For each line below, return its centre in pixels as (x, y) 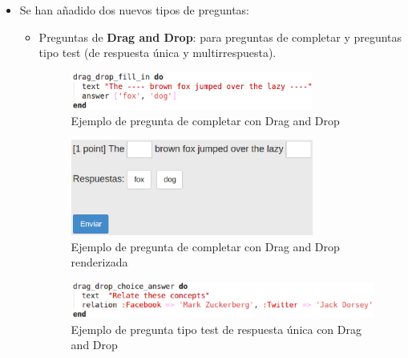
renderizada (99, 262)
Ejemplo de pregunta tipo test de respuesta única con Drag (216, 329)
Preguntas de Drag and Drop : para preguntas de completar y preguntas (220, 37)
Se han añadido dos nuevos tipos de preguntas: (134, 10)
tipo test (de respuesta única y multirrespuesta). (158, 53)
